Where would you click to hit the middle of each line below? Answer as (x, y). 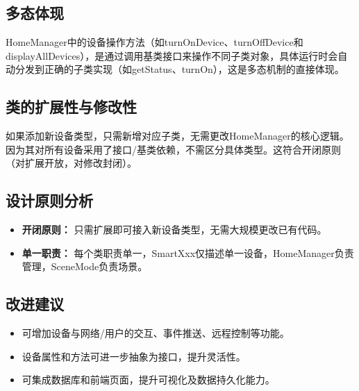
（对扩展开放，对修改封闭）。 (71, 163)
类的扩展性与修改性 (71, 107)
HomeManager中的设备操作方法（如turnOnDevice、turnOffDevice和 (155, 42)
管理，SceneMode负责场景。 (85, 266)
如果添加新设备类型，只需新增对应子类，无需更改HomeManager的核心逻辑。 (177, 136)
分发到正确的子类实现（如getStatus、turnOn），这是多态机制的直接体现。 (179, 69)
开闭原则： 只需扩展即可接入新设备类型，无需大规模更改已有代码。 (174, 230)
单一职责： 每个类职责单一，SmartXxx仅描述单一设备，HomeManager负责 (188, 252)
